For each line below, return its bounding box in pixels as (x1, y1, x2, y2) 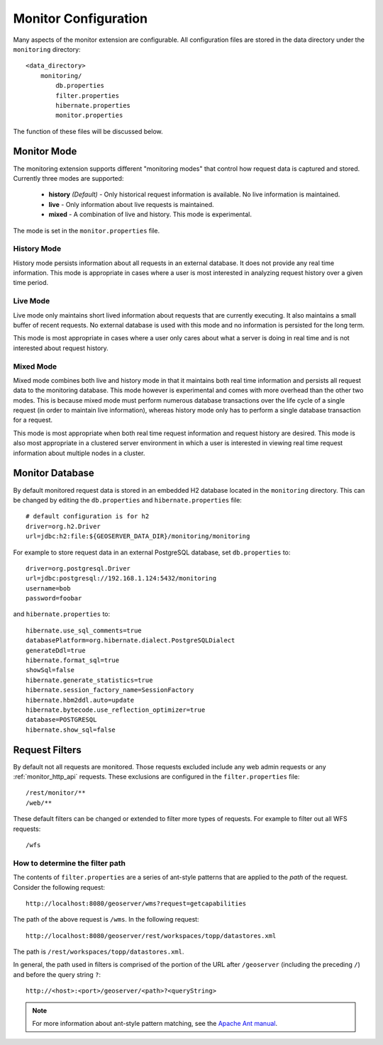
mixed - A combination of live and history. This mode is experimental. (48, 210, 252, 219)
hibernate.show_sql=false (26, 725, 116, 734)
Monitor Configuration (13, 11, 148, 26)
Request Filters (13, 744, 82, 756)
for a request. (13, 415, 53, 425)
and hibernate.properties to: (13, 610, 111, 618)
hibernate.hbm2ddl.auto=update (26, 695, 135, 704)
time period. (13, 279, 49, 287)
